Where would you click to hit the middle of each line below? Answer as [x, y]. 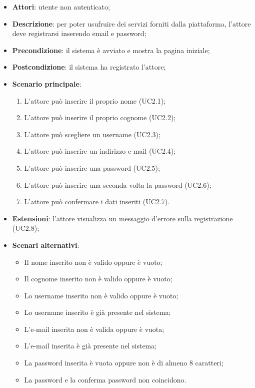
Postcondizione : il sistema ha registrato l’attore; [89, 67]
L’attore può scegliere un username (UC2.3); [92, 134]
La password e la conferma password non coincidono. [105, 379]
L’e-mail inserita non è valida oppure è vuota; [94, 329]
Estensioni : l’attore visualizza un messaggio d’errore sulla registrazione [122, 218]
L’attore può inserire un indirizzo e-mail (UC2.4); [100, 151]
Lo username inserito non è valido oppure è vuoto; [101, 295]
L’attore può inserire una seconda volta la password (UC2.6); [118, 184]
